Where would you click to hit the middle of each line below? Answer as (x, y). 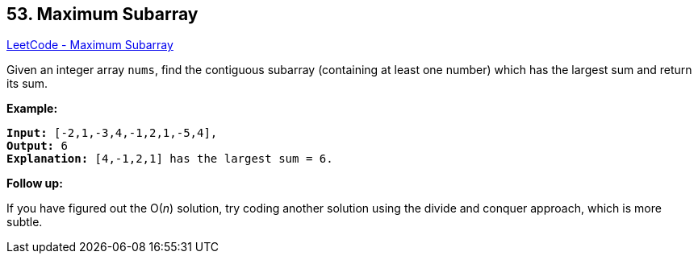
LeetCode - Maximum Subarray (90, 45)
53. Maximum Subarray (102, 14)
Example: (32, 109)
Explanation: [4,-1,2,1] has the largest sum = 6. (170, 159)
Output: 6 (37, 146)
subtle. (25, 222)
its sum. (27, 84)
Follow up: (35, 184)
